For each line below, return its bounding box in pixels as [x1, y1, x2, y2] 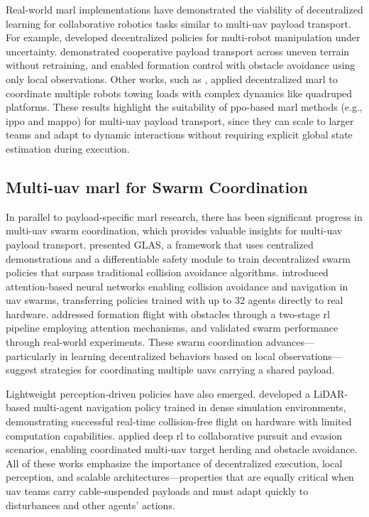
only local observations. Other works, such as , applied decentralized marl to [6, 71, 338, 86]
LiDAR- [313, 386, 348, 401]
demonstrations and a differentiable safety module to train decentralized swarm [6, 251, 351, 266]
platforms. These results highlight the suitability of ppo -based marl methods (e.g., [6, 99, 363, 114]
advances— [265, 334, 314, 349]
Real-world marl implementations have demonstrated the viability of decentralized [6, 2, 363, 16]
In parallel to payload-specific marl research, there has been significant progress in [6, 209, 363, 224]
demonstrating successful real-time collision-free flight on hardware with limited [6, 414, 352, 429]
